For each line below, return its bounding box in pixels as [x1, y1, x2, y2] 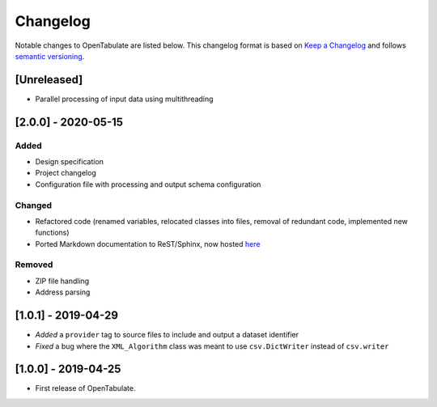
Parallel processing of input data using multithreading [35, 94, 214, 104]
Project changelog [35, 168, 96, 178]
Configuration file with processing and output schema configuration [35, 179, 261, 189]
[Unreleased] [15, 73, 83, 87]
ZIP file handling [35, 276, 90, 286]
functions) [35, 227, 70, 238]
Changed [15, 199, 53, 210]
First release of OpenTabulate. [35, 384, 136, 393]
